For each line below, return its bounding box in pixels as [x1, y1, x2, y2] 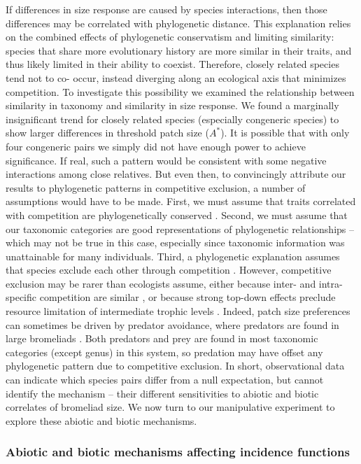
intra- [318, 276, 343, 290]
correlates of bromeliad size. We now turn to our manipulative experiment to [6, 400, 335, 414]
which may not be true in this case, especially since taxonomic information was [6, 235, 345, 250]
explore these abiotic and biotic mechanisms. [6, 413, 197, 428]
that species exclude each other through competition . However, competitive [6, 262, 332, 277]
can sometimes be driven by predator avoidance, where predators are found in [6, 317, 339, 332]
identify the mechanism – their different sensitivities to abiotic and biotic [6, 386, 319, 400]
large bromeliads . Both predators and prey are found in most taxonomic [6, 331, 318, 346]
